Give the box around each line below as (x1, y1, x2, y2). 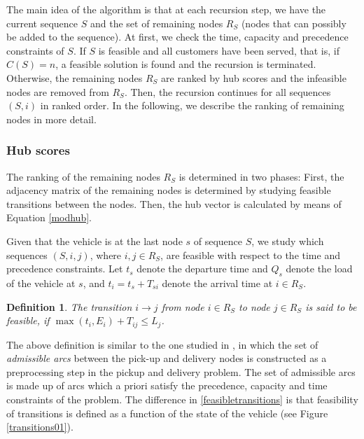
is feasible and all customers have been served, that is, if (98, 43, 340, 57)
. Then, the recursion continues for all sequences (124, 84, 331, 99)
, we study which (251, 233, 324, 248)
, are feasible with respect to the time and (160, 247, 340, 262)
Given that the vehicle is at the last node (6, 233, 183, 248)
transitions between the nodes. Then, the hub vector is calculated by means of (6, 196, 342, 211)
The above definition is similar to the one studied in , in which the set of (6, 337, 318, 351)
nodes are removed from (6, 84, 109, 99)
